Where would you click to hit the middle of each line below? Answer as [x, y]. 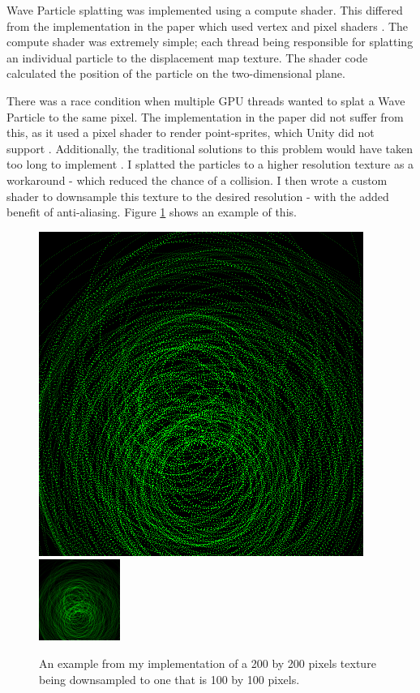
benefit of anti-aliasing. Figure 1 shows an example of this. [152, 212]
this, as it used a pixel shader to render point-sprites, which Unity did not [191, 133]
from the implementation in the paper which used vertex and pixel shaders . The [208, 26]
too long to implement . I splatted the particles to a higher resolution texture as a [210, 164]
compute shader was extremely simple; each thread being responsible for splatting [210, 42]
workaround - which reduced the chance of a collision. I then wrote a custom [197, 180]
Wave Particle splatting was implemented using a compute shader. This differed [205, 10]
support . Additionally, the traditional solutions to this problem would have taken [210, 148]
